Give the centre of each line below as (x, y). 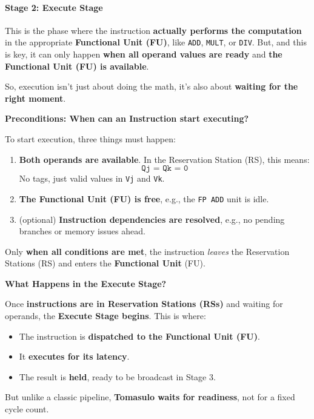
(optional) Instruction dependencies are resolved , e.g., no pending (152, 219)
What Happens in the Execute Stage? (86, 283)
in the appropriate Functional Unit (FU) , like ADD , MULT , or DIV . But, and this (156, 42)
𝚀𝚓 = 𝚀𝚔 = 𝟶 (165, 169)
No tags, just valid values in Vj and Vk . (92, 178)
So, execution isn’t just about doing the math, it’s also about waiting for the (152, 86)
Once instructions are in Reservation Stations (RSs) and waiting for (144, 304)
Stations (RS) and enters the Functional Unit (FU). (105, 263)
